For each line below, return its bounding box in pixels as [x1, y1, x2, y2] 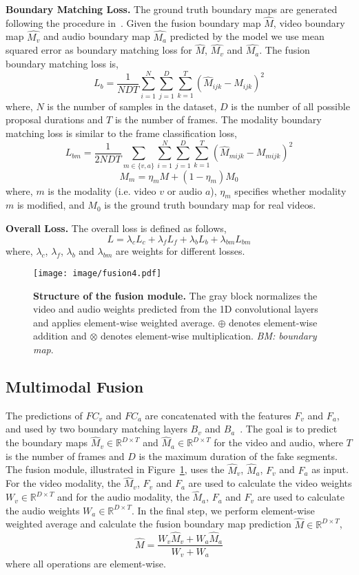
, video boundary [273, 15, 345, 30]
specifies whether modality [234, 183, 347, 198]
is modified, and [17, 198, 85, 212]
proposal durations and [6, 112, 103, 127]
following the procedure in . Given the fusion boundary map [6, 15, 261, 30]
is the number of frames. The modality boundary [114, 112, 322, 127]
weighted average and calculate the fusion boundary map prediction [6, 516, 291, 531]
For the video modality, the [6, 476, 121, 490]
